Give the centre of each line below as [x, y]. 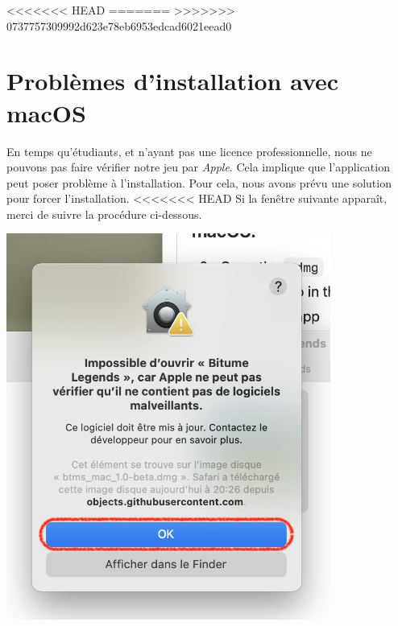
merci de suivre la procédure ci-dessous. [104, 214]
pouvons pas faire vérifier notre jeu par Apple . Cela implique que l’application [198, 167]
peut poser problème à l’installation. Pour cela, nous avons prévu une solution [199, 182]
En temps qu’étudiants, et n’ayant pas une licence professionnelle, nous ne [189, 151]
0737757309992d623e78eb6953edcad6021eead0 [119, 25]
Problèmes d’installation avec [173, 81]
